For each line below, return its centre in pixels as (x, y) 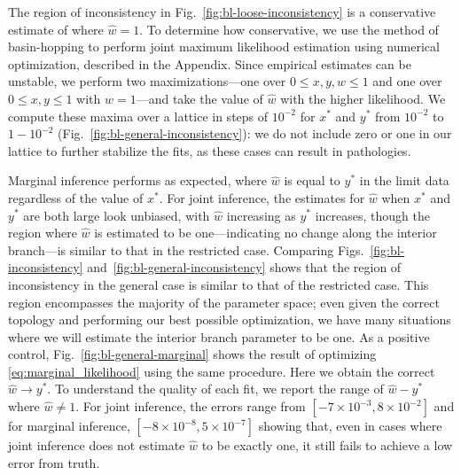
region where (43, 233)
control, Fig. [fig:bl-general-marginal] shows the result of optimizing (192, 354)
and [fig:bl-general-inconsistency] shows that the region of (244, 267)
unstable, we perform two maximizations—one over (147, 81)
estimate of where (56, 29)
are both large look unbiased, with (117, 215)
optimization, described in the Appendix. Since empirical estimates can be (210, 63)
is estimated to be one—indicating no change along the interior (266, 233)
